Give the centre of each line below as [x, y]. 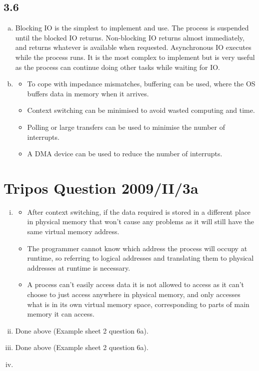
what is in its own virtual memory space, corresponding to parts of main [138, 304]
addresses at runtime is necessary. [79, 267]
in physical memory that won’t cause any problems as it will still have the [141, 221]
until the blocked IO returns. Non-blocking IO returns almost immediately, [130, 37]
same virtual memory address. [73, 231]
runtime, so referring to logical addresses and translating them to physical [140, 258]
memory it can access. [61, 314]
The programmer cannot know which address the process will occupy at [137, 248]
